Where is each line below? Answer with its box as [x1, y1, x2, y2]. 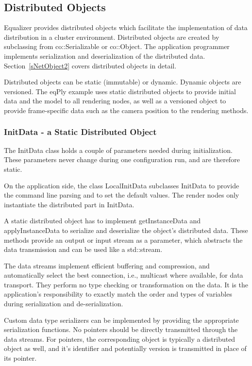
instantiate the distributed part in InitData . [4, 199, 134, 209]
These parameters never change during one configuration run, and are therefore [4, 154, 240, 165]
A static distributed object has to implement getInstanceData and [4, 216, 201, 226]
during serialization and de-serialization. [4, 299, 123, 309]
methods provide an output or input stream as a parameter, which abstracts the [4, 234, 243, 245]
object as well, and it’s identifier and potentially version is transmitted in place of [4, 343, 247, 353]
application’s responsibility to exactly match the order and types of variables [4, 289, 232, 299]
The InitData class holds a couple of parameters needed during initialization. [4, 145, 233, 155]
